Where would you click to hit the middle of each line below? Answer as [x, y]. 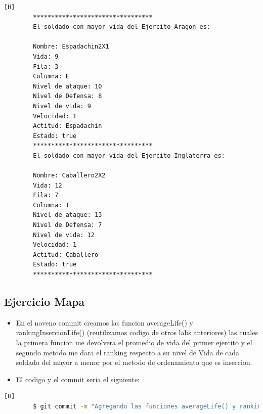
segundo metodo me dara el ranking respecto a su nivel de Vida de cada [128, 352]
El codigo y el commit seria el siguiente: [78, 379]
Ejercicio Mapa [45, 302]
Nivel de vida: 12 [64, 235]
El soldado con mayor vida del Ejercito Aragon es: [122, 27]
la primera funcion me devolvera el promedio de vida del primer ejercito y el [134, 342]
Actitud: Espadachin [68, 126]
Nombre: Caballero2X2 [69, 176]
